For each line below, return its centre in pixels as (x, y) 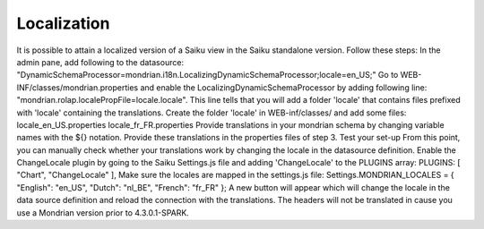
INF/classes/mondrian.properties (78, 87)
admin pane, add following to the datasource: (100, 62)
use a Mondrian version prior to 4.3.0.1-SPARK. (103, 212)
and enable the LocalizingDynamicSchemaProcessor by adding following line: (284, 87)
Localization (63, 23)
